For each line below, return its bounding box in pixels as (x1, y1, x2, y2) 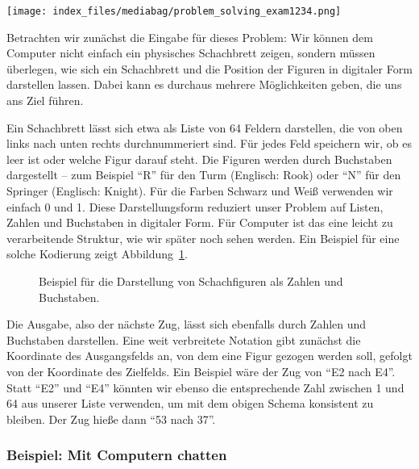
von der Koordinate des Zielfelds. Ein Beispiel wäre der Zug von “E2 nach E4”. (6, 362, 396, 379)
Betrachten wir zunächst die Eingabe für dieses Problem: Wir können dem (6, 28, 373, 45)
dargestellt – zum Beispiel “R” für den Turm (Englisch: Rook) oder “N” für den (6, 166, 401, 183)
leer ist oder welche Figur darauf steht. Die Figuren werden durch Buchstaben (6, 150, 392, 167)
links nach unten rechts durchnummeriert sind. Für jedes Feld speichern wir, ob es (6, 135, 412, 152)
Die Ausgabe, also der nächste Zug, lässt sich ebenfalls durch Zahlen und (6, 316, 367, 333)
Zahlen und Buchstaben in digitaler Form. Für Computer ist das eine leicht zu (6, 214, 393, 231)
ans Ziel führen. (6, 92, 84, 109)
